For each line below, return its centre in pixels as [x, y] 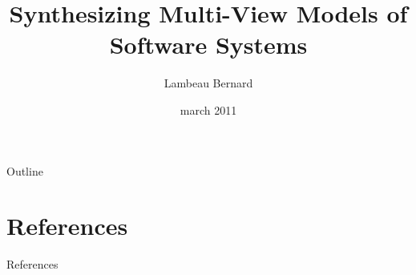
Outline [25, 170]
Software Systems [208, 44]
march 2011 [208, 109]
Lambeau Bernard [208, 83]
